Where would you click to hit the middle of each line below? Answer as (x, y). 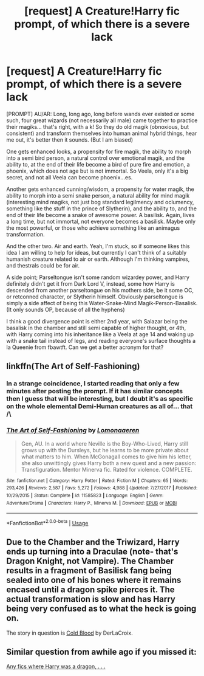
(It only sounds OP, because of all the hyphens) (66, 309)
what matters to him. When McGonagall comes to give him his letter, (107, 457)
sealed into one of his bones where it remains (94, 580)
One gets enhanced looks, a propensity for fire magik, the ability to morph (99, 151)
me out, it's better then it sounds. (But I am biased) (70, 140)
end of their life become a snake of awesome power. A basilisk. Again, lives (100, 215)
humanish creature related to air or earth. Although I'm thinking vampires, (98, 259)
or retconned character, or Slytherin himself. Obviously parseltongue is (95, 297)
